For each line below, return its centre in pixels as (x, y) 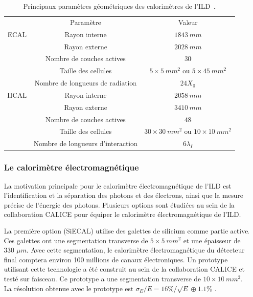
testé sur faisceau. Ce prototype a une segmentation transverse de (103, 278)
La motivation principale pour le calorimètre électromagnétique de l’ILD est (118, 185)
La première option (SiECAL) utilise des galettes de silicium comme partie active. (127, 230)
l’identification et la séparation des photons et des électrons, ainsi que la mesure (124, 195)
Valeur (188, 22)
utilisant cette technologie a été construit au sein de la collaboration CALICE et (124, 269)
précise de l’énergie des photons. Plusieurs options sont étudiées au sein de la (119, 204)
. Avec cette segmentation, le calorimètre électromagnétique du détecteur (136, 250)
